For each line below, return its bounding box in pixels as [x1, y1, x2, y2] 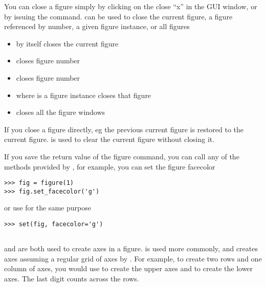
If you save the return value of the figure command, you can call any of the [4, 151, 239, 161]
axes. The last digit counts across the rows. [4, 273, 139, 283]
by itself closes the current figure [16, 38, 119, 49]
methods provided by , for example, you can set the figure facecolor [4, 161, 215, 172]
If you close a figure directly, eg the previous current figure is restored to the [4, 124, 244, 134]
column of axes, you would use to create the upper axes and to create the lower [4, 263, 253, 274]
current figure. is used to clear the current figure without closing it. [4, 134, 215, 145]
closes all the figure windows [16, 107, 105, 117]
